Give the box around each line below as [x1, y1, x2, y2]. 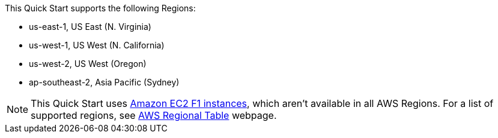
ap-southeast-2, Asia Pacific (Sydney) [29, 77, 180, 87]
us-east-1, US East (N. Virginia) [29, 22, 151, 32]
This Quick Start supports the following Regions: [5, 3, 196, 13]
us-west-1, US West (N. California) [29, 40, 165, 50]
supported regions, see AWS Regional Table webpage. [31, 109, 277, 121]
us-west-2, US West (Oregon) [29, 59, 147, 69]
